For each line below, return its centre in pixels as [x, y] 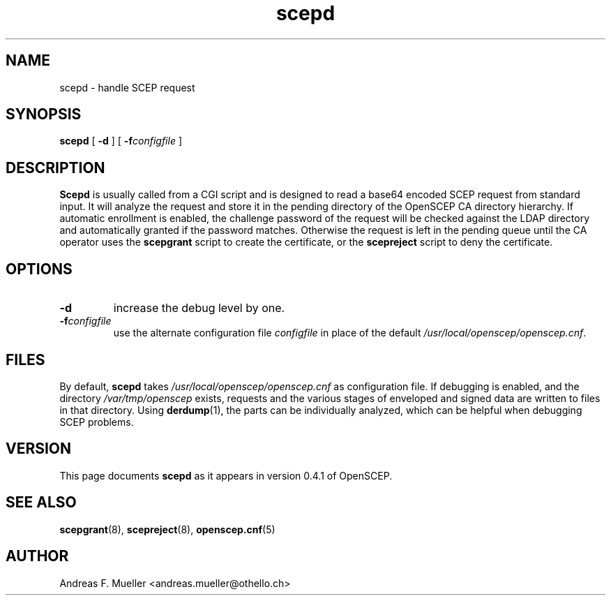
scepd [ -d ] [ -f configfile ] [121, 141]
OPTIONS [39, 269]
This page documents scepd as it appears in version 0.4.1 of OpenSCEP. [226, 475]
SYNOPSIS [44, 114]
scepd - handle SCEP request [127, 87]
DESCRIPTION [55, 168]
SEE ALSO [41, 503]
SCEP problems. [97, 422]
